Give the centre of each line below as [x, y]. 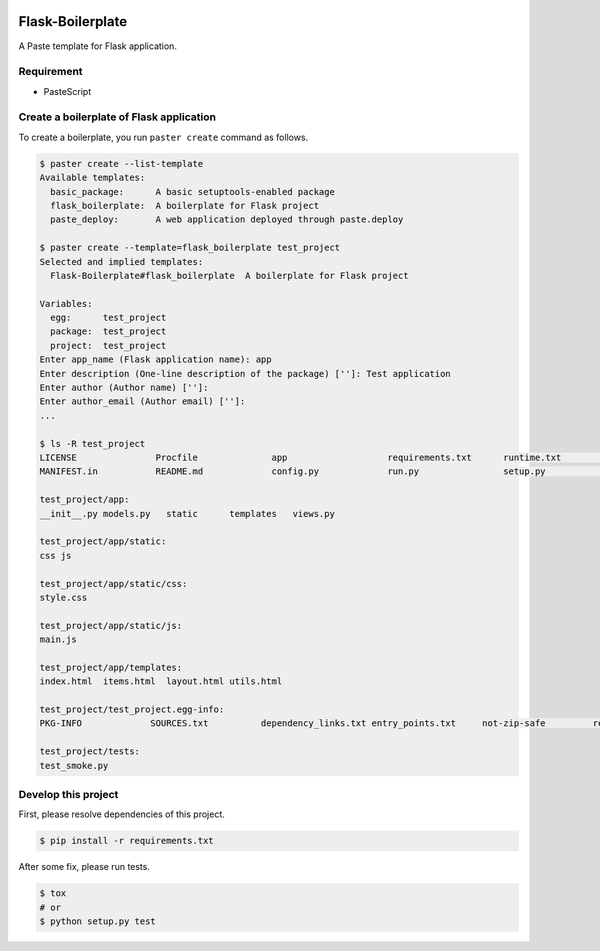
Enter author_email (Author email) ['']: [142, 401]
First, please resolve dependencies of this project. [121, 814]
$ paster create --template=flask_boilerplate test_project [190, 248]
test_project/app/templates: [111, 667]
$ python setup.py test [98, 921]
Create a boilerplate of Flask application [117, 117]
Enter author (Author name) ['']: [124, 388]
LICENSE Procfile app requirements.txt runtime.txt [300, 457]
